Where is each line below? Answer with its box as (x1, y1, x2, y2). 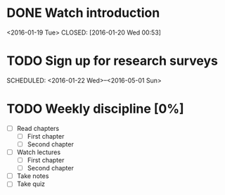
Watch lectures (16, 148, 61, 156)
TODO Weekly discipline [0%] (6, 101, 184, 117)
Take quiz (16, 180, 46, 188)
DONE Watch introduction (6, 5, 160, 21)
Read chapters (16, 124, 60, 132)
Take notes (16, 172, 49, 180)
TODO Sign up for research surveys (6, 53, 219, 69)
